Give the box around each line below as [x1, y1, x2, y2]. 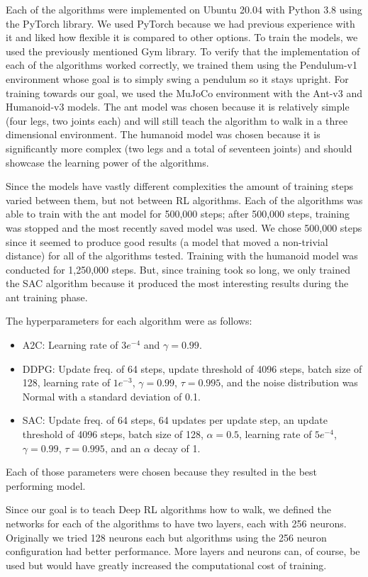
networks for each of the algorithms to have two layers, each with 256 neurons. [6, 516, 347, 530]
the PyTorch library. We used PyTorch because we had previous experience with [6, 16, 355, 30]
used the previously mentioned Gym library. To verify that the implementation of [6, 43, 360, 58]
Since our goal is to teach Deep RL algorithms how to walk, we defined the [6, 502, 331, 517]
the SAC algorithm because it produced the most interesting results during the [6, 276, 349, 291]
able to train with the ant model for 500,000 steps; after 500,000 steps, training [6, 206, 350, 221]
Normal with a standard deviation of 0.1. [22, 388, 201, 403]
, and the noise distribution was [221, 375, 358, 390]
